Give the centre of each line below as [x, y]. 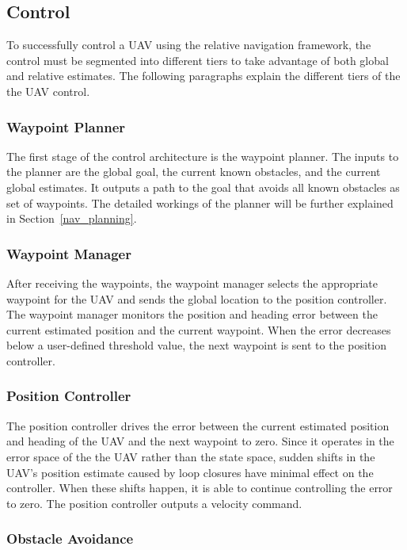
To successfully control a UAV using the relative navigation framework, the [189, 45]
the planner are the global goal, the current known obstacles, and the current [194, 172]
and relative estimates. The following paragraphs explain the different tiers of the [203, 76]
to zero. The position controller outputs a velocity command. [154, 503]
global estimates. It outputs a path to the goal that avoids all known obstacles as [203, 187]
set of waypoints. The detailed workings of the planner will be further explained [200, 202]
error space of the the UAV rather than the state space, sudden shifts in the [191, 456]
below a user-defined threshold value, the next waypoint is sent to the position [196, 345]
